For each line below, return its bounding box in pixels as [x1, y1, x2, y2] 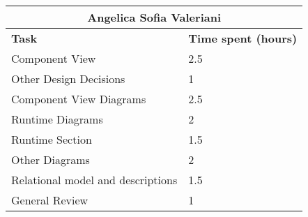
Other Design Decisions [11, 70, 125, 87]
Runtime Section [11, 131, 92, 147]
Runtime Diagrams [11, 111, 103, 127]
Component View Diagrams [11, 91, 146, 107]
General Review [11, 192, 88, 208]
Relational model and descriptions [11, 172, 178, 188]
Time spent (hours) [188, 30, 298, 46]
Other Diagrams [11, 151, 90, 167]
